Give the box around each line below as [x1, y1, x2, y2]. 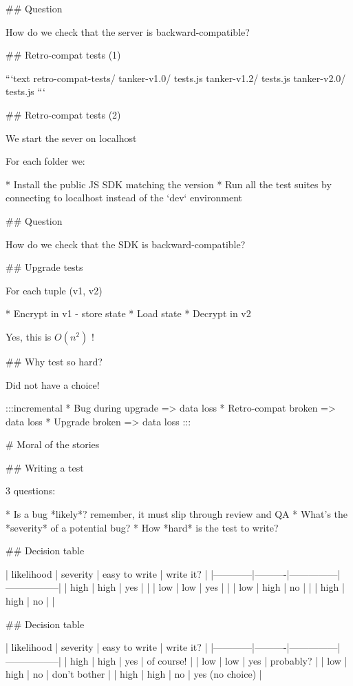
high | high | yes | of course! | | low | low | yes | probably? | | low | [70, 653, 347, 667]
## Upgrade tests [6, 260, 83, 274]
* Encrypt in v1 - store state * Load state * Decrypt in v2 [6, 306, 251, 321]
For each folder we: [6, 154, 85, 168]
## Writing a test [6, 460, 84, 474]
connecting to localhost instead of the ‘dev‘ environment [6, 190, 242, 205]
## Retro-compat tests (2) [6, 107, 121, 121]
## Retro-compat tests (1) [6, 48, 121, 62]
